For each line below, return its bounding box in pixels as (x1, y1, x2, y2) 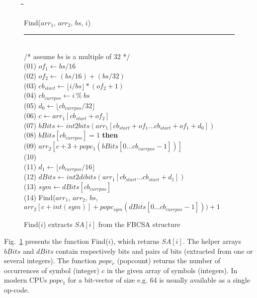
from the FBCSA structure (98, 219, 180, 229)
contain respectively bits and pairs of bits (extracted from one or (56, 245, 253, 256)
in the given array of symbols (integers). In (106, 265, 238, 275)
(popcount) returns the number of (117, 255, 220, 266)
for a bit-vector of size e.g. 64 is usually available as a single (68, 275, 250, 285)
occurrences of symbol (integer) (4, 265, 99, 275)
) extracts (43, 219, 73, 229)
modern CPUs (4, 275, 47, 285)
